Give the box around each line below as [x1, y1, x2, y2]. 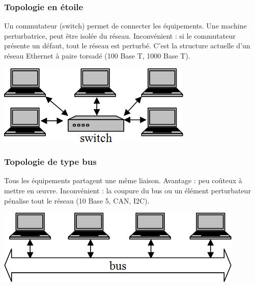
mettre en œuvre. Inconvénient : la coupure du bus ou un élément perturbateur [4, 185, 251, 195]
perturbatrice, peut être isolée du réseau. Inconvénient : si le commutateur [4, 30, 236, 41]
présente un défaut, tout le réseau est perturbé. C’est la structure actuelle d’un [4, 40, 250, 51]
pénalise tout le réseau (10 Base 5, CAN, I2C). [4, 195, 150, 206]
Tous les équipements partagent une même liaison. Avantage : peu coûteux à [4, 175, 242, 186]
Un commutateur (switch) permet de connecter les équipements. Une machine [4, 20, 247, 31]
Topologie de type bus [4, 155, 97, 168]
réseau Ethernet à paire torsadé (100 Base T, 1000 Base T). [4, 50, 190, 61]
